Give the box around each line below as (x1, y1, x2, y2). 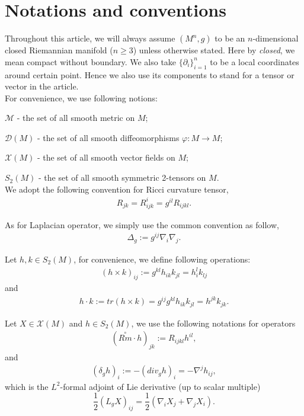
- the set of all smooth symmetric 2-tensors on (39, 171, 206, 184)
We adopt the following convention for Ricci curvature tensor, (5, 183, 229, 195)
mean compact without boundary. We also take (5, 55, 177, 68)
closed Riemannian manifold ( (5, 44, 113, 56)
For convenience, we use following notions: (5, 91, 158, 104)
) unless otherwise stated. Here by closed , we (133, 44, 295, 56)
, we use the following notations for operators (131, 316, 296, 329)
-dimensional (252, 32, 299, 44)
